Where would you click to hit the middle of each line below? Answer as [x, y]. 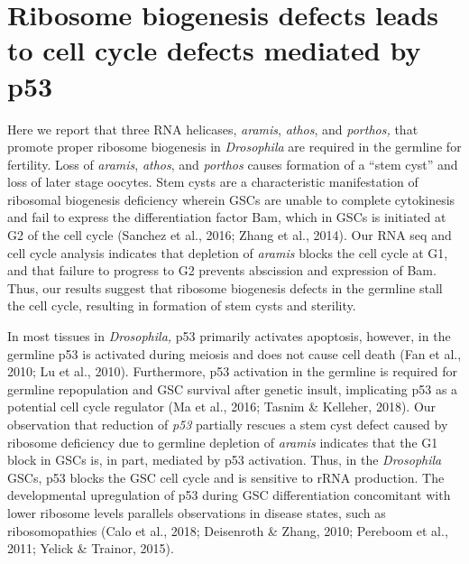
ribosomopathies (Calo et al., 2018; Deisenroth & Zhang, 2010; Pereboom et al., [228, 530]
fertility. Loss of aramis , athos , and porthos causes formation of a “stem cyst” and [233, 164]
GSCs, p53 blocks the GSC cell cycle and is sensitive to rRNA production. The [226, 477]
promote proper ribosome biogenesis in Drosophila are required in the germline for [234, 147]
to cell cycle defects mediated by [214, 50]
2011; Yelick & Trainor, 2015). [91, 548]
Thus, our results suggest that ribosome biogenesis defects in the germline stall [225, 287]
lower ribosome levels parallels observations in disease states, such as [197, 512]
